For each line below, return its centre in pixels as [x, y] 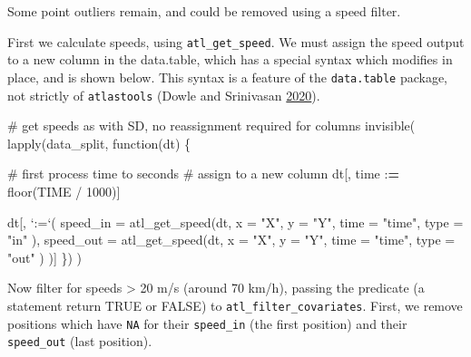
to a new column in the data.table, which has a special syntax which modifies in [230, 59]
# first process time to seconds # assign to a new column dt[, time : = [203, 174]
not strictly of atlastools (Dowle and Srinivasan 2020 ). [164, 95]
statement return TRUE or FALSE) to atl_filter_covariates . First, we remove [235, 305]
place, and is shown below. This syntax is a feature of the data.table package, [227, 77]
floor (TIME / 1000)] [64, 191]
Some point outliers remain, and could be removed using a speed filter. [204, 11]
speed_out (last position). [80, 341]
